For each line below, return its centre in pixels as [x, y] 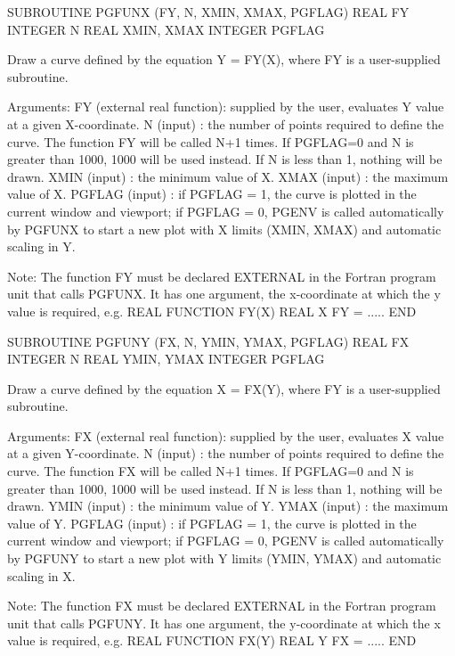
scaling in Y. [41, 246]
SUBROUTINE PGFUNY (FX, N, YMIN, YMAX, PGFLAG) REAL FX [208, 341]
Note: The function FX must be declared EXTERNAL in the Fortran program [222, 606]
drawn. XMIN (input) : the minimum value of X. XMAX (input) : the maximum [228, 176]
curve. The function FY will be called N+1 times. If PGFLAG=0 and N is [211, 141]
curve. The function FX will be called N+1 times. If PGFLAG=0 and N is [211, 471]
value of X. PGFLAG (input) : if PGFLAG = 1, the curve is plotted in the [212, 194]
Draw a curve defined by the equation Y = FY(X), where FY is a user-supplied [224, 59]
